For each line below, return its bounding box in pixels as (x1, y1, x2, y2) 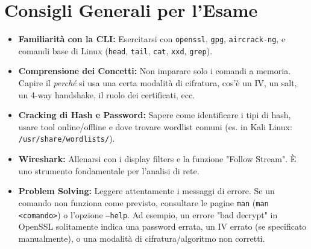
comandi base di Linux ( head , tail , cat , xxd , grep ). (18, 44, 213, 57)
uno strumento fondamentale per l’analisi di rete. (18, 164, 199, 177)
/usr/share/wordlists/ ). (18, 132, 115, 145)
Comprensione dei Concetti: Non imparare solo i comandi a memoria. (18, 65, 291, 77)
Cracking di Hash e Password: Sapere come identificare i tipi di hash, (18, 109, 291, 121)
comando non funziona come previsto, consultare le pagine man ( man (18, 196, 269, 209)
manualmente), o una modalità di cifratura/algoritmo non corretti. (18, 232, 265, 244)
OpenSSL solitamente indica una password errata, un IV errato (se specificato (18, 220, 307, 233)
